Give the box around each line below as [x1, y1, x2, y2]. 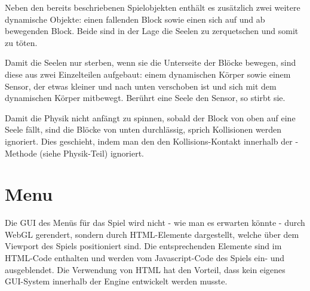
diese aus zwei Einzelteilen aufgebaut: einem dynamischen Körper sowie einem [5, 68, 291, 80]
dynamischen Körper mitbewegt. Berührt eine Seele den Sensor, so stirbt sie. [5, 91, 286, 104]
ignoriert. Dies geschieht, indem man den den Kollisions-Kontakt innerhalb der [5, 134, 293, 147]
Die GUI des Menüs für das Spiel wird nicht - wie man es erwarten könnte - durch [5, 216, 305, 229]
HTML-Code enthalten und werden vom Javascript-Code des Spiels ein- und [5, 252, 285, 264]
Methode [5, 146, 37, 159]
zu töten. [5, 36, 38, 48]
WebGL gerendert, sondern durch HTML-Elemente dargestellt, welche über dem [5, 228, 299, 240]
